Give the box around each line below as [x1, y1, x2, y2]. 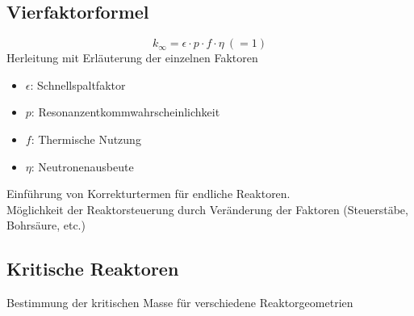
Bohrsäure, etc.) [6, 217, 86, 234]
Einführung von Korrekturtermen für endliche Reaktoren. [6, 185, 291, 202]
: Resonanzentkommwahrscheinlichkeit [31, 103, 220, 120]
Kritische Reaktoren [6, 256, 179, 281]
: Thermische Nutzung [31, 130, 141, 147]
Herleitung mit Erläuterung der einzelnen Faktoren [6, 49, 258, 66]
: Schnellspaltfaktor [30, 76, 126, 93]
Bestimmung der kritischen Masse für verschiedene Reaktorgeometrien [6, 294, 353, 311]
